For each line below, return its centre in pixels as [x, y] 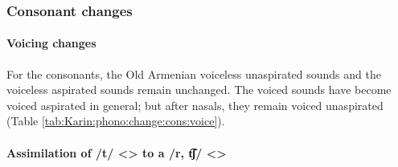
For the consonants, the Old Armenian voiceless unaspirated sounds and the [194, 73]
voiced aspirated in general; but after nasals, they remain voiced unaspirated [195, 105]
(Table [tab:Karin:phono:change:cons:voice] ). [116, 121]
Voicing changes [51, 43]
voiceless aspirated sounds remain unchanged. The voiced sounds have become [199, 90]
